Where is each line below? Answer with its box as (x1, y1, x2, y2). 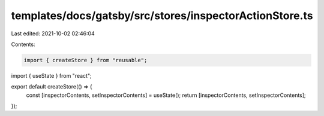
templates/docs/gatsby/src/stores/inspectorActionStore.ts (11, 9, 313, 22)
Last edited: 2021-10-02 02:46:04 (11, 30, 95, 37)
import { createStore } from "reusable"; (23, 57, 148, 63)
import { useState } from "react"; (11, 72, 92, 79)
